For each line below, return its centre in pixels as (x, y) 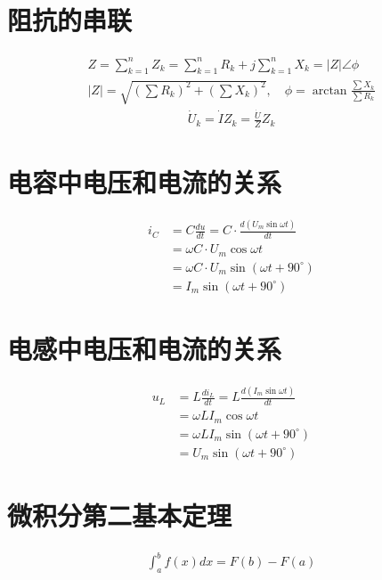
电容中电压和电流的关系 (145, 182)
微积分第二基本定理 (120, 515)
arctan (329, 90)
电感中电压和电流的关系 (145, 348)
